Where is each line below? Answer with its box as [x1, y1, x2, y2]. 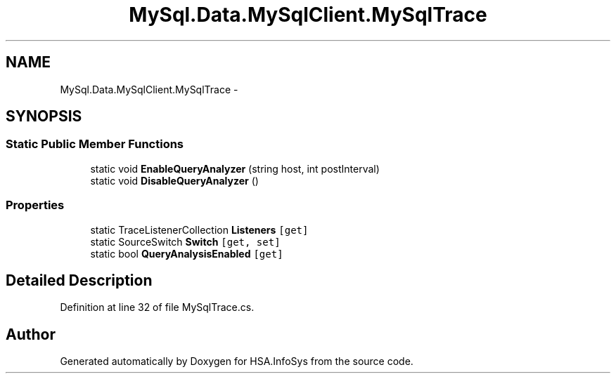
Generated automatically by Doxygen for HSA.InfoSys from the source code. [60, 355, 413, 368]
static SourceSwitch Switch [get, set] [90, 235, 281, 248]
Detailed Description [6, 271, 153, 289]
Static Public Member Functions [6, 137, 184, 152]
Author [6, 325, 56, 343]
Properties [6, 198, 65, 213]
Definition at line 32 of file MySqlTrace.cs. [60, 301, 255, 314]
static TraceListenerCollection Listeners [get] [90, 223, 309, 236]
